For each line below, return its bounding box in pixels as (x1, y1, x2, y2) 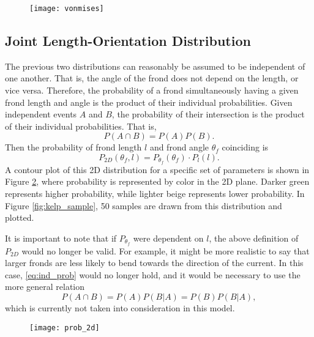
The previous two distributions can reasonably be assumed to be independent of (5, 59, 305, 72)
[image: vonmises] (29, 4, 104, 13)
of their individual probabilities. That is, (5, 119, 157, 132)
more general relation (5, 280, 85, 293)
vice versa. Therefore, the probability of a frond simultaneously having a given (5, 84, 299, 97)
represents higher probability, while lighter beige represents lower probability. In (5, 187, 305, 200)
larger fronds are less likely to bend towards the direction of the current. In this (5, 256, 304, 269)
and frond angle (149, 141, 209, 154)
